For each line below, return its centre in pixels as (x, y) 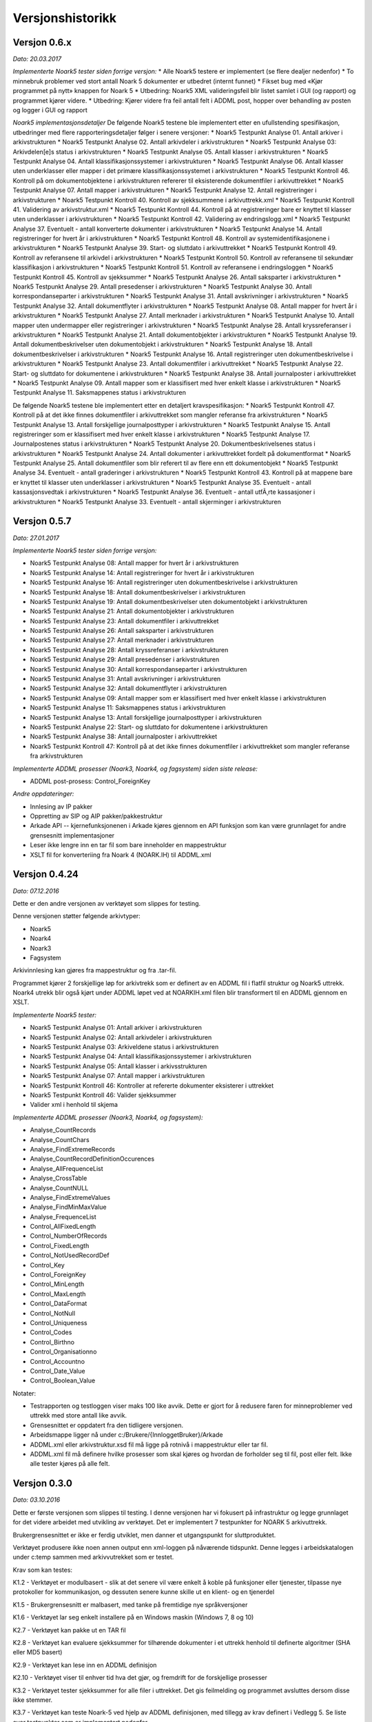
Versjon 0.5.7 (42, 521)
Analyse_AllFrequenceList (66, 1168)
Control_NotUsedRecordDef (70, 1255)
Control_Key (47, 1265)
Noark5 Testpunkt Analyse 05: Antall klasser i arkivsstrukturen (118, 1066)
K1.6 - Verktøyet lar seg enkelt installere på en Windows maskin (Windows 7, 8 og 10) (133, 1617)
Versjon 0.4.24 (46, 874)
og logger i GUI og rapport (50, 110)
